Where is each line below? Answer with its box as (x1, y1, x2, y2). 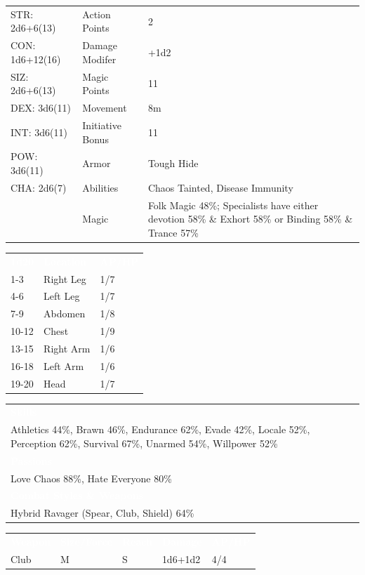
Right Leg (44, 271, 86, 286)
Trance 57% (147, 225, 199, 239)
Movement (82, 100, 127, 115)
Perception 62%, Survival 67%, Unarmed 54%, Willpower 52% (11, 435, 278, 450)
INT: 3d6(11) (11, 124, 67, 139)
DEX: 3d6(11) (11, 100, 71, 115)
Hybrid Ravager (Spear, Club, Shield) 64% (11, 505, 194, 520)
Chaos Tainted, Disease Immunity (147, 180, 293, 194)
